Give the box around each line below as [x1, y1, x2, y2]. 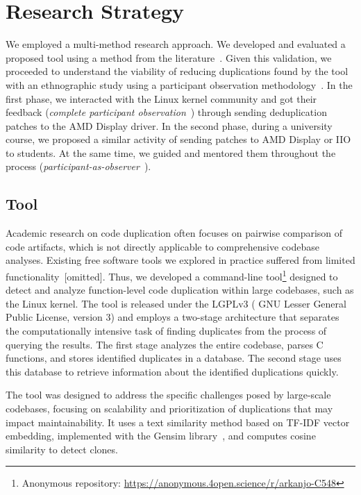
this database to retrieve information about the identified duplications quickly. [6, 364, 339, 378]
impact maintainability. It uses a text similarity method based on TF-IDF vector [6, 414, 350, 429]
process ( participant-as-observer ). [6, 159, 151, 174]
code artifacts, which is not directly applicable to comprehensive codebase [6, 239, 319, 253]
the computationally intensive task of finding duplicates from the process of [6, 324, 327, 338]
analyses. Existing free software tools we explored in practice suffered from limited [6, 253, 355, 267]
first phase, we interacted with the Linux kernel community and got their [6, 91, 317, 106]
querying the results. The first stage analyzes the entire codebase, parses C [6, 337, 324, 351]
